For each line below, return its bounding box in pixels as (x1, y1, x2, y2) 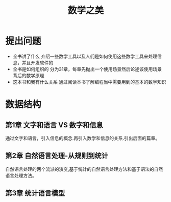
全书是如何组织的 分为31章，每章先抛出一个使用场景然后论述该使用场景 (12, 66, 162, 72)
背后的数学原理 (12, 72, 44, 78)
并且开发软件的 (21, 59, 54, 65)
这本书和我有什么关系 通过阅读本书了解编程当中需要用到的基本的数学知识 (12, 79, 166, 85)
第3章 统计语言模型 (5, 189, 65, 197)
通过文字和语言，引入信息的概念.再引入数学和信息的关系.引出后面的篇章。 (5, 135, 160, 141)
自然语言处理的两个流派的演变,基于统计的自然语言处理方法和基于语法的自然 (5, 166, 163, 172)
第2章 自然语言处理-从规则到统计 (5, 151, 109, 160)
